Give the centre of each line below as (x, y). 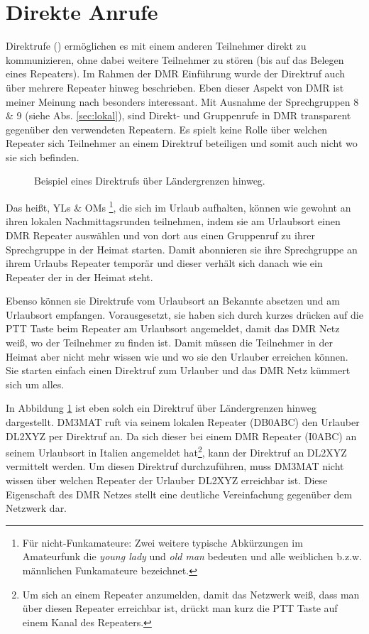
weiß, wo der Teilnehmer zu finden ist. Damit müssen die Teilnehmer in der (169, 343)
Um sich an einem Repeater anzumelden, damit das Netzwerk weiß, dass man (191, 594)
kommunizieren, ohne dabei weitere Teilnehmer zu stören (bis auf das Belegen (175, 59)
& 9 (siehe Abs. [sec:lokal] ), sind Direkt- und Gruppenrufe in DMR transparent (178, 115)
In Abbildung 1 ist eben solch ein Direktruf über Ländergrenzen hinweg (161, 408)
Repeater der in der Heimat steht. (79, 277)
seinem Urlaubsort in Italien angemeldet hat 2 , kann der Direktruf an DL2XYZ (176, 451)
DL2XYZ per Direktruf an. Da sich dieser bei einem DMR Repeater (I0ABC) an (181, 436)
